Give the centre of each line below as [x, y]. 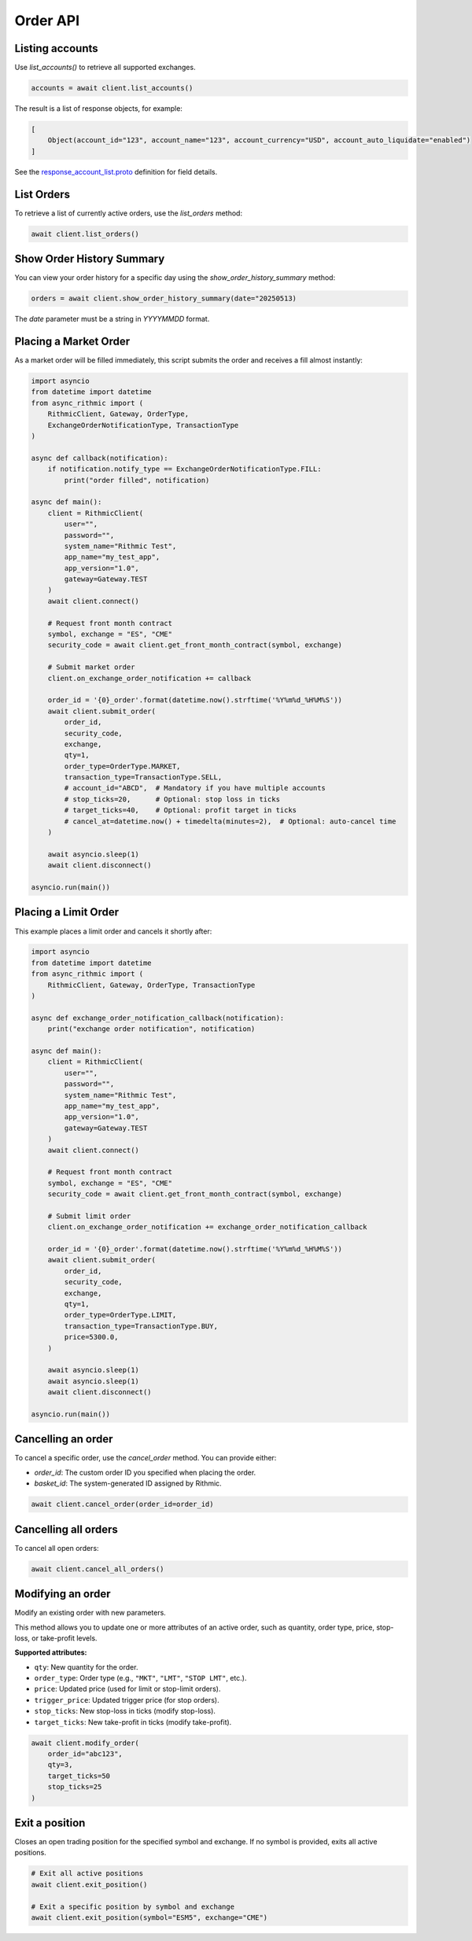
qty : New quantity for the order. [86, 1667]
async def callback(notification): [100, 458]
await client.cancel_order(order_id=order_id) [122, 1505]
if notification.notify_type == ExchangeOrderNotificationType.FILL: [184, 469]
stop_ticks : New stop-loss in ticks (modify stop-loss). [125, 1711]
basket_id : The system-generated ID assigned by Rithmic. [128, 1483]
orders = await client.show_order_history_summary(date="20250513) [164, 298]
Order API [47, 20]
